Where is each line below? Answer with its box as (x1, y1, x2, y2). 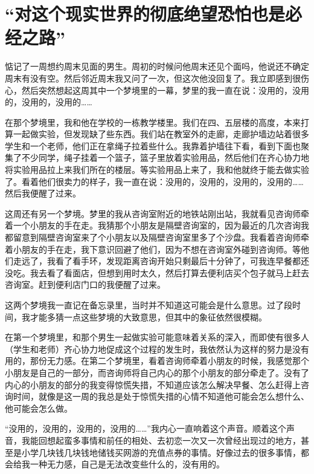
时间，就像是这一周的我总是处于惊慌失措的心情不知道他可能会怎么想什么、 (13, 390, 309, 403)
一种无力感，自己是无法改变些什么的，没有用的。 (30, 458, 225, 470)
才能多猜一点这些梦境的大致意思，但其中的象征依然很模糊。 (30, 310, 267, 323)
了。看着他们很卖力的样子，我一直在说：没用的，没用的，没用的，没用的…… (5, 175, 304, 187)
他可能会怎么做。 (5, 401, 72, 414)
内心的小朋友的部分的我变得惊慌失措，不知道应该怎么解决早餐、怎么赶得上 (5, 378, 301, 391)
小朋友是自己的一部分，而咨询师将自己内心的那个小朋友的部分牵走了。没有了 (5, 366, 309, 378)
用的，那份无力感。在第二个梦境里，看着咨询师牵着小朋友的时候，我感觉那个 (5, 354, 309, 367)
